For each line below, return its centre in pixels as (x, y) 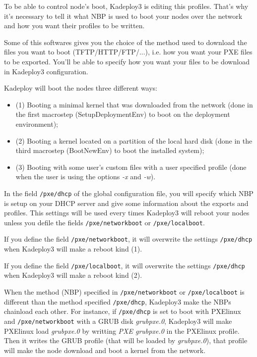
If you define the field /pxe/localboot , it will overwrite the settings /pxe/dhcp (125, 265)
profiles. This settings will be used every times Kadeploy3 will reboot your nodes (127, 213)
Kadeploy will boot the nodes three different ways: (81, 88)
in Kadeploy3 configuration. (46, 71)
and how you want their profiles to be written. (74, 25)
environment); (37, 124)
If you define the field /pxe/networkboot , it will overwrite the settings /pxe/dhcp (128, 239)
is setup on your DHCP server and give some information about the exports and (126, 203)
